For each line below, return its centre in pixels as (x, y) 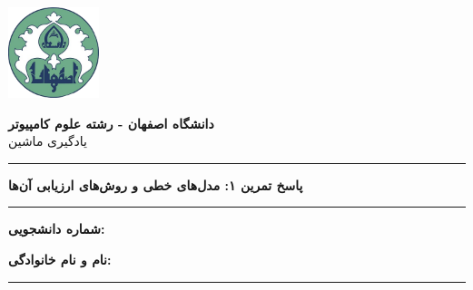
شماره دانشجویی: (57, 229)
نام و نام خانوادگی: (60, 259)
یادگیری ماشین (48, 141)
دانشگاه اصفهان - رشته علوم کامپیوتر (111, 123)
